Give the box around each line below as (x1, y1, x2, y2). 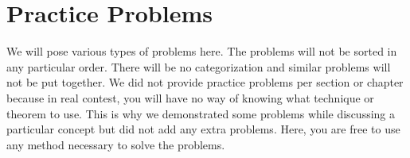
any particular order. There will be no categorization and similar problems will (6, 58, 391, 75)
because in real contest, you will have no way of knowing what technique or (6, 89, 374, 106)
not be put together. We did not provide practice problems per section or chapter (6, 74, 404, 91)
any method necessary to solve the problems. (6, 136, 225, 152)
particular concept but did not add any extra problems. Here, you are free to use (6, 121, 400, 137)
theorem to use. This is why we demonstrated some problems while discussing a (6, 105, 396, 121)
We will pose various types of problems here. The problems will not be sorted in (6, 43, 397, 60)
